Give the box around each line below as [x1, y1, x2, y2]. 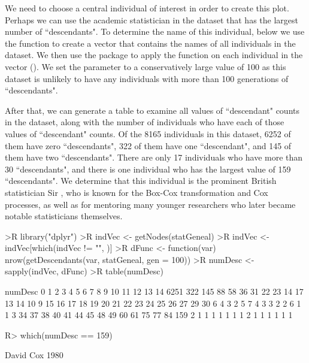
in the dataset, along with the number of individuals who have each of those [5, 116, 284, 128]
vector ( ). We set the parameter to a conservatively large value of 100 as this [5, 60, 286, 72]
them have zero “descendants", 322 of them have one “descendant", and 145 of [5, 139, 292, 152]
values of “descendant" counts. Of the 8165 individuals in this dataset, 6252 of [5, 127, 291, 140]
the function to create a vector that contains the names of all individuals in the [5, 37, 296, 49]
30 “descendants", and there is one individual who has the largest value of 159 [5, 162, 291, 175]
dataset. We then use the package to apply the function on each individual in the [5, 49, 303, 61]
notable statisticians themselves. [5, 210, 123, 222]
